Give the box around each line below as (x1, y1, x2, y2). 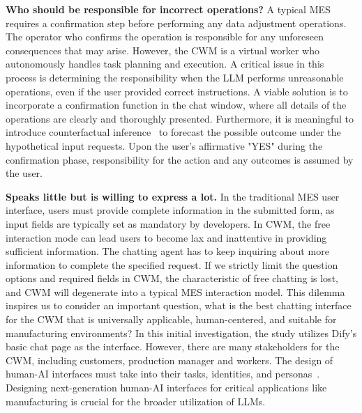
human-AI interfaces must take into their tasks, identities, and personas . (6, 366, 320, 381)
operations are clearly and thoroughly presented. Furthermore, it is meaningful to (6, 111, 354, 125)
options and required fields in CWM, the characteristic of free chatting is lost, (6, 271, 338, 286)
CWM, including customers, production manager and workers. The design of (6, 352, 333, 367)
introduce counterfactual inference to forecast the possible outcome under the (6, 125, 341, 139)
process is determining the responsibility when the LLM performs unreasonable (6, 70, 344, 84)
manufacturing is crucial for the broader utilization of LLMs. (6, 393, 266, 408)
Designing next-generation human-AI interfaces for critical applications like (6, 380, 327, 395)
